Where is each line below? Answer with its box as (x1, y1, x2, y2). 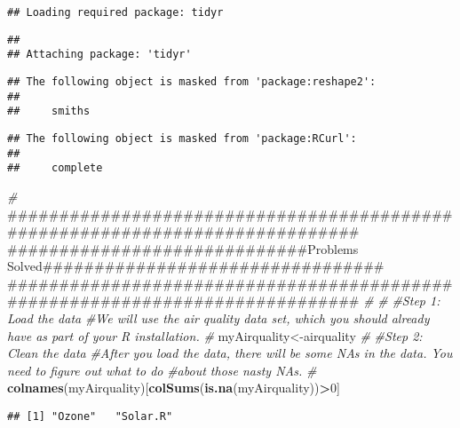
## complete (7, 162, 103, 175)
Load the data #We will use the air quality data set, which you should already (7, 309, 430, 328)
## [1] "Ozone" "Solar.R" (7, 410, 173, 424)
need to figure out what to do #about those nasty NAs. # (7, 361, 317, 379)
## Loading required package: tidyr (7, 6, 224, 19)
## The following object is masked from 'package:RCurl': (7, 131, 357, 145)
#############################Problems (7, 239, 359, 258)
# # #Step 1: (363, 291, 440, 310)
